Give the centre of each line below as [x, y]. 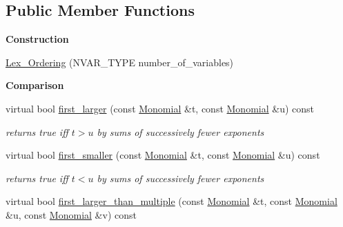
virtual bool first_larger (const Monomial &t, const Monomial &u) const [160, 108]
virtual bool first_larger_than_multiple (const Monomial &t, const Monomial [171, 201]
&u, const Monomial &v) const [71, 214]
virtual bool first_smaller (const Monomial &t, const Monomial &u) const [163, 155]
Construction [37, 39]
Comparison [35, 85]
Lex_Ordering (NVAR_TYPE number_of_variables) [120, 62]
